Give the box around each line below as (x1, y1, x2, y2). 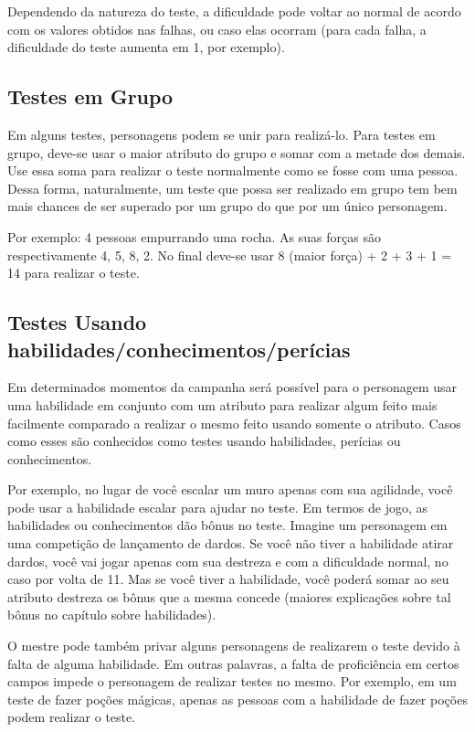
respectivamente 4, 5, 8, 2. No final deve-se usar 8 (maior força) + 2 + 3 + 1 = (7, 245, 452, 264)
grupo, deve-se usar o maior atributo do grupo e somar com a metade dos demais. (7, 143, 466, 162)
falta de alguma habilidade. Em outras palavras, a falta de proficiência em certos (7, 653, 459, 673)
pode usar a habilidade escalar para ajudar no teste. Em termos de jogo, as (7, 497, 428, 516)
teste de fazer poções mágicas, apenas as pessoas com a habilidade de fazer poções (7, 689, 468, 708)
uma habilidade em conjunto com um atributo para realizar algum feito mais (7, 395, 438, 414)
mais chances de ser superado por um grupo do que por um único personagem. (7, 196, 448, 216)
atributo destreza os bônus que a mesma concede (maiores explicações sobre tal (7, 587, 451, 606)
